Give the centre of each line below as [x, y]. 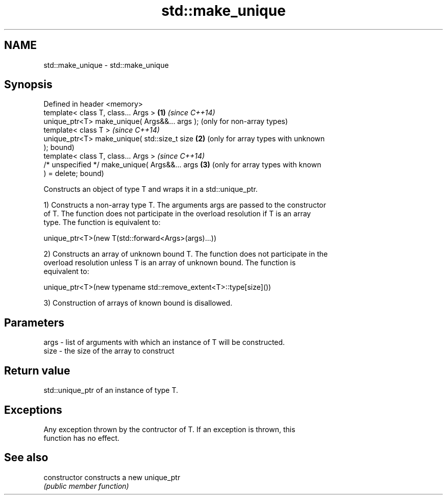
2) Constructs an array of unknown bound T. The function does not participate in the [186, 254]
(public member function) [86, 486]
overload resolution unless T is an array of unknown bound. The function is [170, 263]
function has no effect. [82, 438]
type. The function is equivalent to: [102, 222]
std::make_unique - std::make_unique [106, 65]
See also [26, 458]
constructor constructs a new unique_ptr [112, 477]
